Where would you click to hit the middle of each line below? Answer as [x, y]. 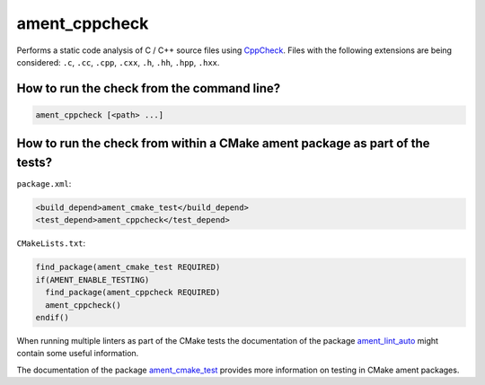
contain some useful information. [78, 354]
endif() [52, 317]
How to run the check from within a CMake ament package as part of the [223, 144]
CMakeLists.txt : [51, 243]
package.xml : [44, 184]
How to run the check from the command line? [149, 88]
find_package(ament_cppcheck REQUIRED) [133, 293]
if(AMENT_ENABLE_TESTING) [93, 280]
